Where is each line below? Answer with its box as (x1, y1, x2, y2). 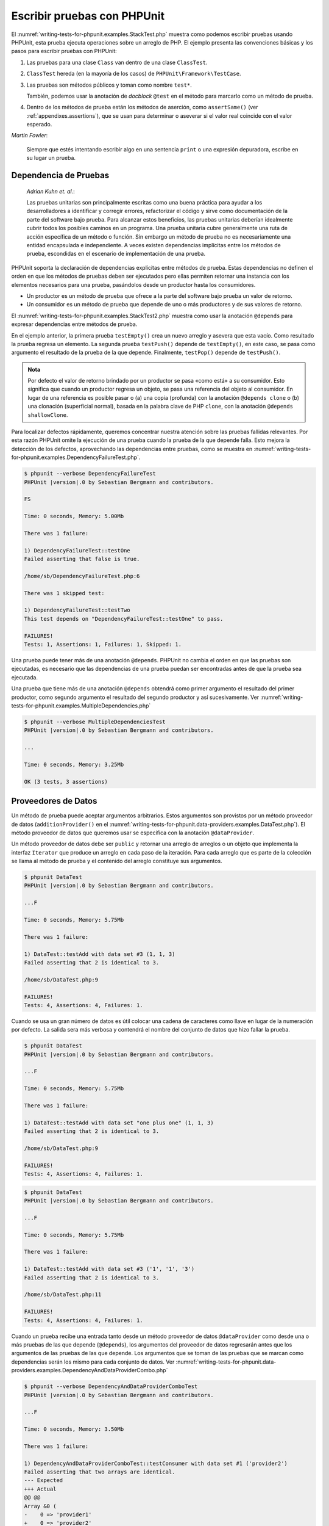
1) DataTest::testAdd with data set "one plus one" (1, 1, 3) (24, 1119, 214, 1126)
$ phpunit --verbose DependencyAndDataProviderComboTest (24, 1383, 198, 1390)
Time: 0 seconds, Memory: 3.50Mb (24, 1426, 124, 1433)
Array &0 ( (24, 1502, 57, 1510)
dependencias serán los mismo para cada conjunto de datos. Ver (11, 1358, 175, 1365)
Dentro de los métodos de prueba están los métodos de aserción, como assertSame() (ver (26, 104, 258, 111)
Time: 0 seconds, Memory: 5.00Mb (24, 513, 124, 520)
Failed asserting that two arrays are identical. (24, 1469, 175, 1475)
